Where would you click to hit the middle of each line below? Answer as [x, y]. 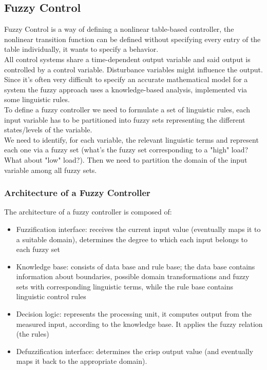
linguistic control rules [51, 296]
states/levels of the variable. [48, 130]
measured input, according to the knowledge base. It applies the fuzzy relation [139, 324]
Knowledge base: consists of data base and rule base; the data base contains [136, 266]
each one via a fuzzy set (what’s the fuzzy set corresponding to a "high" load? [126, 150]
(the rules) [33, 334]
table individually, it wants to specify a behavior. [81, 49]
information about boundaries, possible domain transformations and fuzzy [133, 276]
